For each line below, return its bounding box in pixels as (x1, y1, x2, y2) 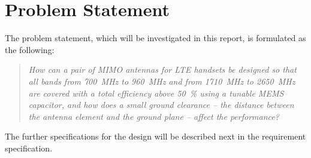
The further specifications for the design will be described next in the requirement (5, 130, 306, 142)
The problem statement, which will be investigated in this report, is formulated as (5, 32, 306, 44)
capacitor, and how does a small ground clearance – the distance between (28, 98, 294, 111)
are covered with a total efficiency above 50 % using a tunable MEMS (28, 86, 284, 99)
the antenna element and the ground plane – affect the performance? (28, 110, 279, 122)
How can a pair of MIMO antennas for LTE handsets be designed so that (28, 63, 297, 76)
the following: (5, 43, 55, 55)
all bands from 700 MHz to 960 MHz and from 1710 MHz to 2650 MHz (28, 75, 295, 87)
